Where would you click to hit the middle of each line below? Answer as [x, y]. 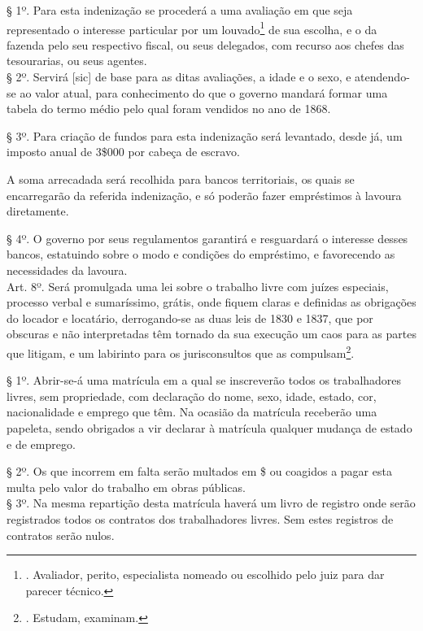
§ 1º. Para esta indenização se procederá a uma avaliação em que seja [180, 10]
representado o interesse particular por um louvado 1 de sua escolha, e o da [192, 28]
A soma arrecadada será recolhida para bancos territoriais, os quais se [181, 179]
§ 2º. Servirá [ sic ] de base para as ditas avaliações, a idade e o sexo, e [179, 77]
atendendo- [382, 77]
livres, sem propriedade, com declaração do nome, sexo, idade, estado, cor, [192, 396]
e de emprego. [41, 444]
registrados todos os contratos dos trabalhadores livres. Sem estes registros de [200, 518]
